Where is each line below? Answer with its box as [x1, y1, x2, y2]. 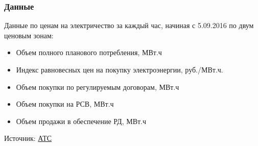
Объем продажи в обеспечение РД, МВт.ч [16, 115, 147, 126]
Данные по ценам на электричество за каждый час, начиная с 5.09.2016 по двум [4, 20, 254, 31]
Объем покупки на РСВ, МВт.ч [16, 99, 114, 109]
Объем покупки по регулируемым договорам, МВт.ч [16, 81, 179, 92]
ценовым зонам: [4, 30, 54, 40]
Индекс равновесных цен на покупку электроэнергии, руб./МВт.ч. [16, 64, 223, 75]
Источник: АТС [4, 133, 52, 143]
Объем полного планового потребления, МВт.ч [16, 47, 162, 58]
